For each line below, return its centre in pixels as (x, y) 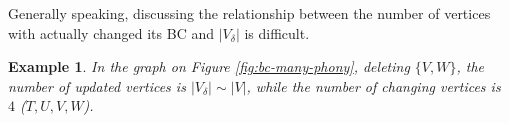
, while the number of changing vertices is (373, 85)
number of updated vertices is (97, 85)
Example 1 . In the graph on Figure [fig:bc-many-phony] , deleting (209, 66)
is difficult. (277, 32)
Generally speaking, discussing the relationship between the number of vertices (249, 13)
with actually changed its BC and (111, 32)
